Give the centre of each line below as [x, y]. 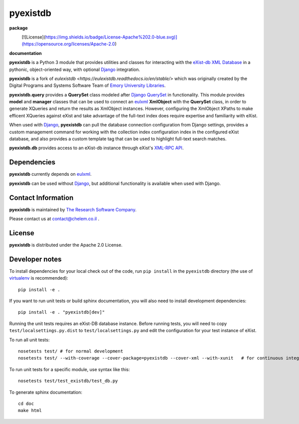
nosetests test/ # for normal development [71, 351]
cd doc [26, 404]
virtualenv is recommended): [39, 278]
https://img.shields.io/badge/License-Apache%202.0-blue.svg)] [111, 37]
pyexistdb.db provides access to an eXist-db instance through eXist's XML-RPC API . [96, 148]
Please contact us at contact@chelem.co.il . [54, 219]
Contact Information [41, 198]
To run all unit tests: [29, 340]
